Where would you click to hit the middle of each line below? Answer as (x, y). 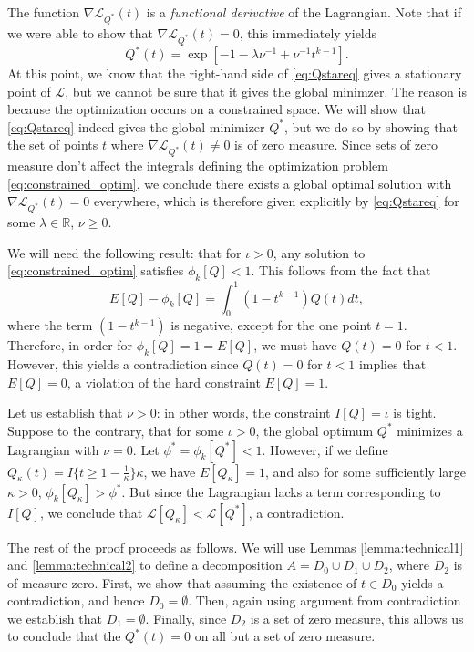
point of (29, 91)
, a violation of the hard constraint (164, 382)
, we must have (295, 345)
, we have (170, 471)
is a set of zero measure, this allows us (357, 618)
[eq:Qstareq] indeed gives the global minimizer (136, 126)
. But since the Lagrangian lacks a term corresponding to (281, 491)
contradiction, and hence (76, 600)
